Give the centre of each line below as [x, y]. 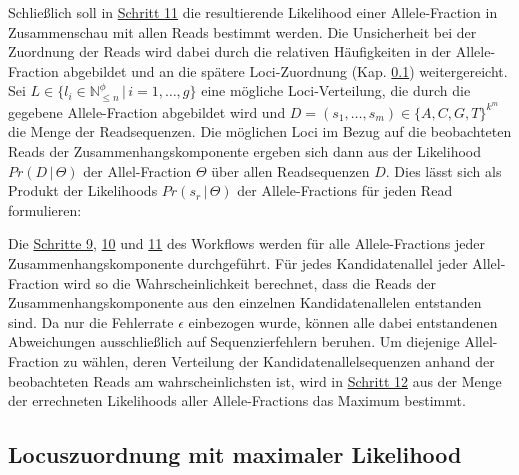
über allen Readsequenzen [290, 170]
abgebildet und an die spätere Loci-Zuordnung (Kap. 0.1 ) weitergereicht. [285, 70]
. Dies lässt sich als [443, 170]
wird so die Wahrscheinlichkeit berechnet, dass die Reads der [249, 282]
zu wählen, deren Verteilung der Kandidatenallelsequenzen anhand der [279, 360]
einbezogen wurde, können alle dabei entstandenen [343, 321]
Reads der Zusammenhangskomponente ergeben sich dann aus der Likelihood [245, 151]
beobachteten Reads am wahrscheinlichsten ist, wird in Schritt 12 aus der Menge [255, 380]
